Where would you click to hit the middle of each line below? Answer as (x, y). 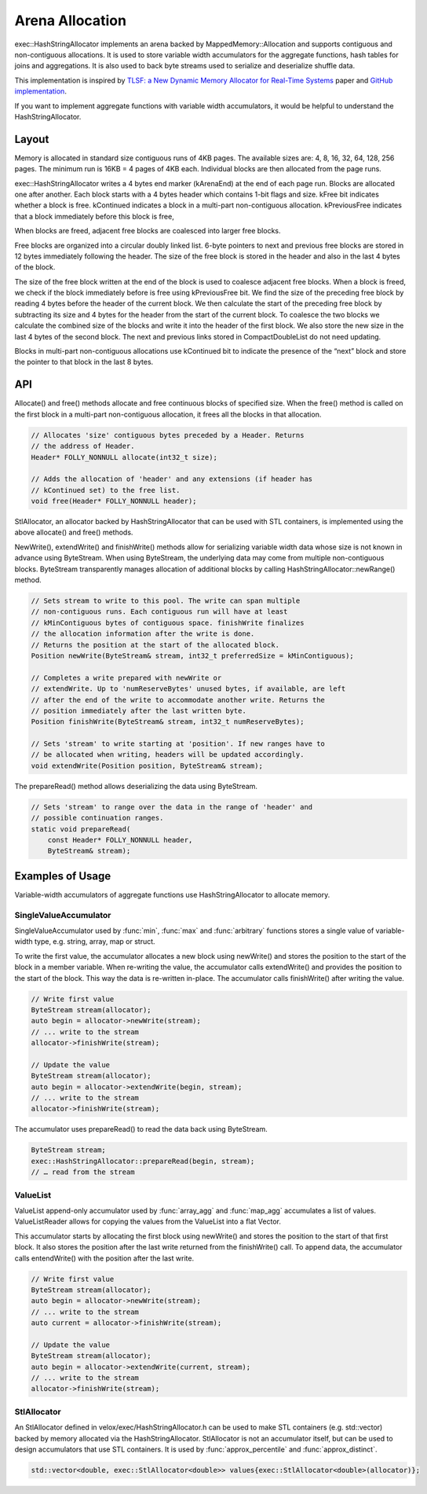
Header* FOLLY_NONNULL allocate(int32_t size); (124, 457)
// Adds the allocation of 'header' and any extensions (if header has (172, 479)
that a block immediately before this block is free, (94, 216)
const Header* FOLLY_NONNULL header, (120, 840)
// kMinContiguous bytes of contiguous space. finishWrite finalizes (168, 622)
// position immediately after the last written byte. (139, 710)
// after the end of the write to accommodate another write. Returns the (178, 700)
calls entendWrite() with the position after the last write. (104, 1258)
